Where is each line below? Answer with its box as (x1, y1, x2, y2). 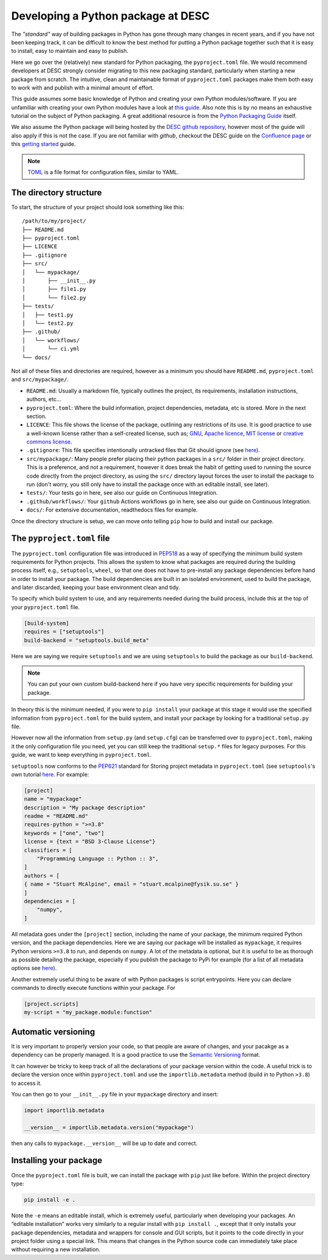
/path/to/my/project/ (22, 218, 86, 225)
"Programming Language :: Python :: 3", (36, 855, 159, 862)
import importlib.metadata (24, 1107, 104, 1113)
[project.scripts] (24, 1001, 79, 1008)
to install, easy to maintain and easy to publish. (11, 47, 129, 55)
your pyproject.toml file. (11, 603, 80, 611)
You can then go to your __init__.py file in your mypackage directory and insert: (11, 1090, 219, 1098)
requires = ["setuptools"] (24, 628, 104, 635)
